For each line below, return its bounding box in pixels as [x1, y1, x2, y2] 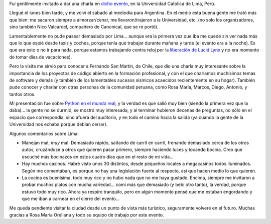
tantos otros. [9, 91, 36, 97]
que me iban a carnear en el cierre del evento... [22, 195, 120, 202]
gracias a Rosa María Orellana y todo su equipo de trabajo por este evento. [9, 211, 164, 217]
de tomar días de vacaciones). [9, 54, 72, 60]
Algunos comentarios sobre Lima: [9, 130, 79, 136]
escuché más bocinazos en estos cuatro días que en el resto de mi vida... [22, 153, 174, 159]
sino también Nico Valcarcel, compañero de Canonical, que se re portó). [9, 24, 159, 30]
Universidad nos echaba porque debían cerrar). [9, 121, 108, 127]
